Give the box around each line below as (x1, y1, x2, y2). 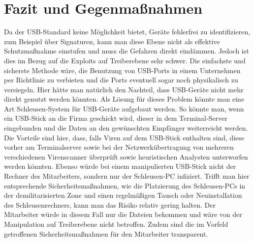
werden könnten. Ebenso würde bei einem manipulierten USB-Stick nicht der (4, 161, 236, 171)
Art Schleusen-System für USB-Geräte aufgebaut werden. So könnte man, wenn (4, 103, 244, 113)
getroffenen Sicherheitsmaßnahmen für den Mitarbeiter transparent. (4, 228, 208, 239)
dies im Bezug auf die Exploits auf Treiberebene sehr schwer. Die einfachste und (4, 55, 246, 65)
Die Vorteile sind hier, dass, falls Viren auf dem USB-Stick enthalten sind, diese (4, 132, 245, 142)
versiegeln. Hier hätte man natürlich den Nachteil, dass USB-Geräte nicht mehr (4, 84, 244, 94)
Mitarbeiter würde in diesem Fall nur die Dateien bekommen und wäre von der (4, 209, 242, 219)
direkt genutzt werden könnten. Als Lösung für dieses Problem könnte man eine (4, 94, 245, 104)
